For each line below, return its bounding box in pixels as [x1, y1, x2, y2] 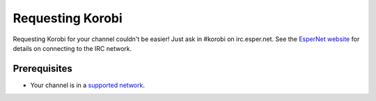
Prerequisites [13, 63, 72, 75]
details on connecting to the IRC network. [13, 44, 132, 52]
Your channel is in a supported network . [30, 81, 146, 89]
